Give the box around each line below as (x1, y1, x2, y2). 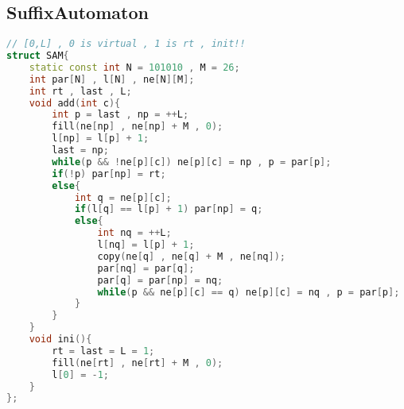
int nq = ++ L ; (97, 227, 172, 239)
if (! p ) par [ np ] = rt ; (52, 168, 166, 179)
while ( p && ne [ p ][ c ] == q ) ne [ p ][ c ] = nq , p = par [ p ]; (97, 286, 400, 298)
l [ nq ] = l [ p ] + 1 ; (97, 239, 195, 251)
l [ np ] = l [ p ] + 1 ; (52, 133, 150, 145)
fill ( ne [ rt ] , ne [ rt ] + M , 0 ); (52, 357, 223, 368)
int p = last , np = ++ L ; (52, 109, 189, 121)
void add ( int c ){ (29, 97, 121, 109)
